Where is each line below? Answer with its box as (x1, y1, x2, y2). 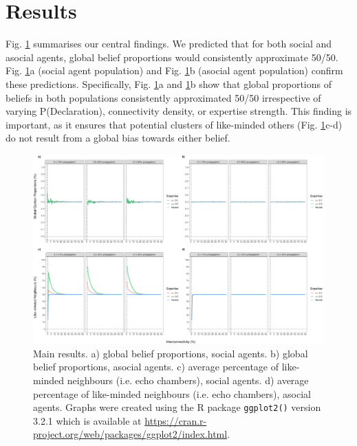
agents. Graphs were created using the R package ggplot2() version (33, 400, 321, 414)
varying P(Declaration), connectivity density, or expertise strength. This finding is (6, 104, 352, 118)
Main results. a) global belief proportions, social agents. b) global (33, 346, 308, 360)
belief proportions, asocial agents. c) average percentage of (33, 359, 279, 374)
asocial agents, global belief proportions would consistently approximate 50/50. (6, 49, 338, 64)
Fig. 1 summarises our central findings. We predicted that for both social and (6, 36, 332, 51)
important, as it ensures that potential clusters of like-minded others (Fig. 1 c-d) (6, 117, 343, 131)
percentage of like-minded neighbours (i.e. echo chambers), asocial (33, 386, 311, 401)
